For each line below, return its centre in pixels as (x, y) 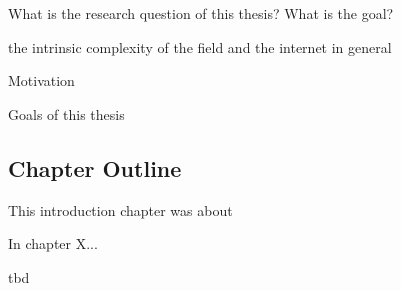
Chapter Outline (95, 167)
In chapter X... (53, 243)
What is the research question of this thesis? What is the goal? (201, 13)
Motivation (41, 80)
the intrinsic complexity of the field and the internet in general (200, 46)
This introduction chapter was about (120, 209)
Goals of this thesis (66, 113)
